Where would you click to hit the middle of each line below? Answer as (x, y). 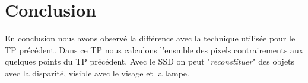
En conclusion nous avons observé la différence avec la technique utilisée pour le (150, 38)
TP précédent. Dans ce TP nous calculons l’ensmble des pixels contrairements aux (154, 50)
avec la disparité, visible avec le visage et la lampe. (97, 73)
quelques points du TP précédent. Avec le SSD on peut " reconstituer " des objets (150, 61)
